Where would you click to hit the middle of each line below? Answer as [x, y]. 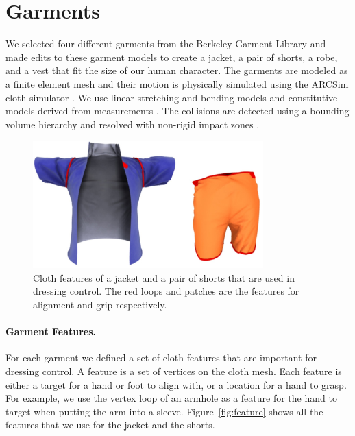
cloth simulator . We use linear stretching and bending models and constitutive [172, 97]
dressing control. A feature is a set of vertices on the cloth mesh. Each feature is [174, 371]
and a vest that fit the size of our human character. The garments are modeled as [177, 70]
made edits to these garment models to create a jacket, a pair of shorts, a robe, [172, 57]
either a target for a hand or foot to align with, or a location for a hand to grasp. [176, 384]
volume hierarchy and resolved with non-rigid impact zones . [133, 124]
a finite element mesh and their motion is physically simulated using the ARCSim [177, 83]
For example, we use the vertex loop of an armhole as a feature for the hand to [171, 398]
